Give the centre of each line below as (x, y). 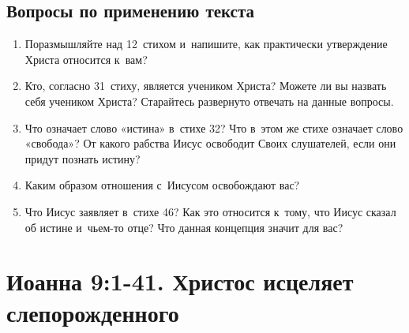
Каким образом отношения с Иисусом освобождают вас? (162, 185)
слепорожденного (93, 312)
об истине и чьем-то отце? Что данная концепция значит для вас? (184, 227)
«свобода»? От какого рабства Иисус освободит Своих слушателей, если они (210, 143)
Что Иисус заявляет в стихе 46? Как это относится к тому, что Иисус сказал (210, 211)
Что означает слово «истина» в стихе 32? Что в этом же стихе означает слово (214, 127)
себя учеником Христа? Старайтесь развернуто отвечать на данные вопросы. (209, 101)
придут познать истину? (83, 158)
